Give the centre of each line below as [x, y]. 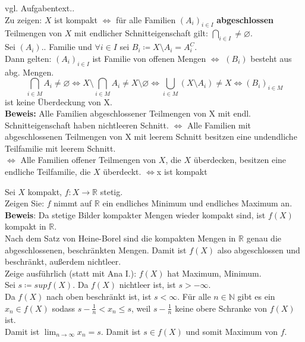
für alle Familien [146, 19]
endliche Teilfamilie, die [48, 172]
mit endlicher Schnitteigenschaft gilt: [141, 33]
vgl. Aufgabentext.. [40, 8]
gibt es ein [256, 296]
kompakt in [26, 226]
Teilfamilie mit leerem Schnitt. [60, 148]
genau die [264, 238]
